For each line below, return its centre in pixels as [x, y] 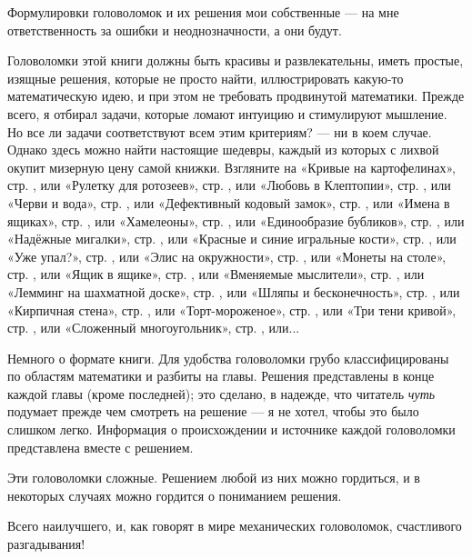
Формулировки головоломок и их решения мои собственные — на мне [203, 12]
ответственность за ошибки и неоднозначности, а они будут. [175, 30]
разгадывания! [46, 544]
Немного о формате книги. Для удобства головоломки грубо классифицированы [228, 358]
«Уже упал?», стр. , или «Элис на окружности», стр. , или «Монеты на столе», [227, 256]
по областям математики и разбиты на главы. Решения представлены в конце [221, 376]
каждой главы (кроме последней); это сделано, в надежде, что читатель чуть [221, 393]
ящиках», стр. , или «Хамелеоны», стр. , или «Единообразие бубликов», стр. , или [236, 220]
